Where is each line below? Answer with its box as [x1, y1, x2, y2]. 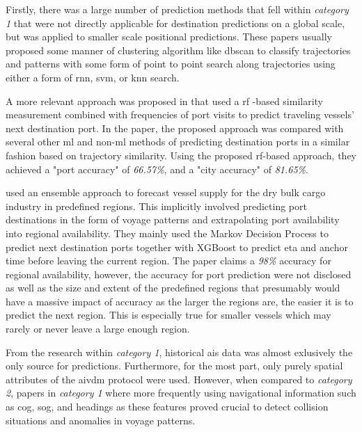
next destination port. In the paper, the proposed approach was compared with [6, 120, 344, 135]
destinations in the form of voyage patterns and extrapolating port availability [6, 212, 340, 227]
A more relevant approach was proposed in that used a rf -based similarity [6, 93, 324, 108]
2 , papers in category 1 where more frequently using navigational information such [6, 385, 356, 400]
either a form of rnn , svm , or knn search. [6, 70, 180, 84]
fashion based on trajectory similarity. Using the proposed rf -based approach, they [6, 147, 356, 162]
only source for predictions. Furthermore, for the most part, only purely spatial [6, 358, 343, 373]
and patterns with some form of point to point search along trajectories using [6, 56, 336, 71]
